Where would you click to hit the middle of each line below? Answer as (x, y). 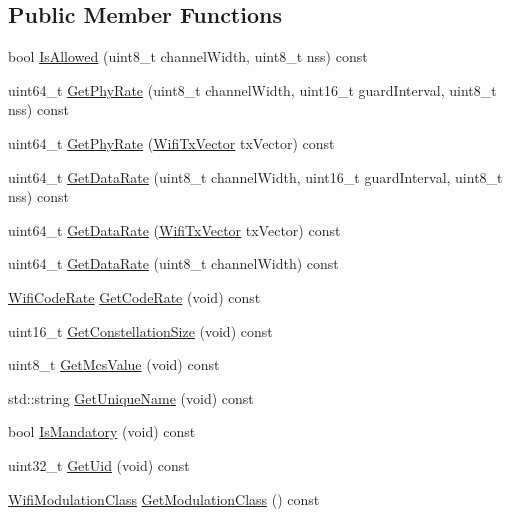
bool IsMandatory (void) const (102, 431)
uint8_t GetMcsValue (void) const (114, 364)
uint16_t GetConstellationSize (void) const (140, 330)
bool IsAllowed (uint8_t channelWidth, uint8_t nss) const (188, 56)
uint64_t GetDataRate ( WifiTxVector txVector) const (174, 229)
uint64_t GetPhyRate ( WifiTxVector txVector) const (171, 142)
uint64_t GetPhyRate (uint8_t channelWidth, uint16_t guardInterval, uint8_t (252, 89)
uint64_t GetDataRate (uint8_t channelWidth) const (173, 263)
